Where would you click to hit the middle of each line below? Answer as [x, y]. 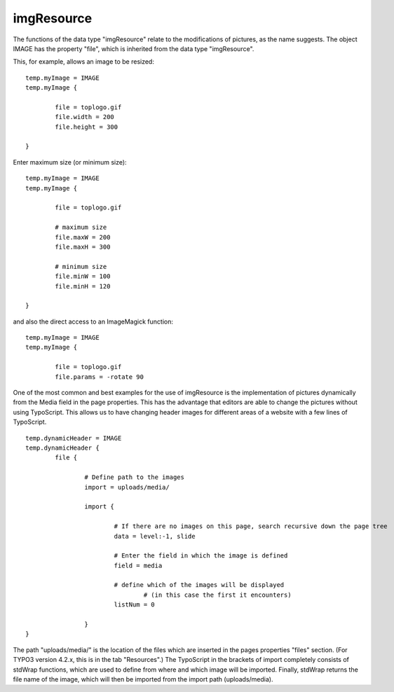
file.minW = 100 [83, 276]
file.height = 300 [87, 127]
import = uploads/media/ [127, 487]
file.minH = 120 [83, 286]
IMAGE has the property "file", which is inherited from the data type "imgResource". [134, 48]
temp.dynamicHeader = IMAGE [74, 438]
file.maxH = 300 [83, 247]
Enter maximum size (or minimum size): [70, 162]
